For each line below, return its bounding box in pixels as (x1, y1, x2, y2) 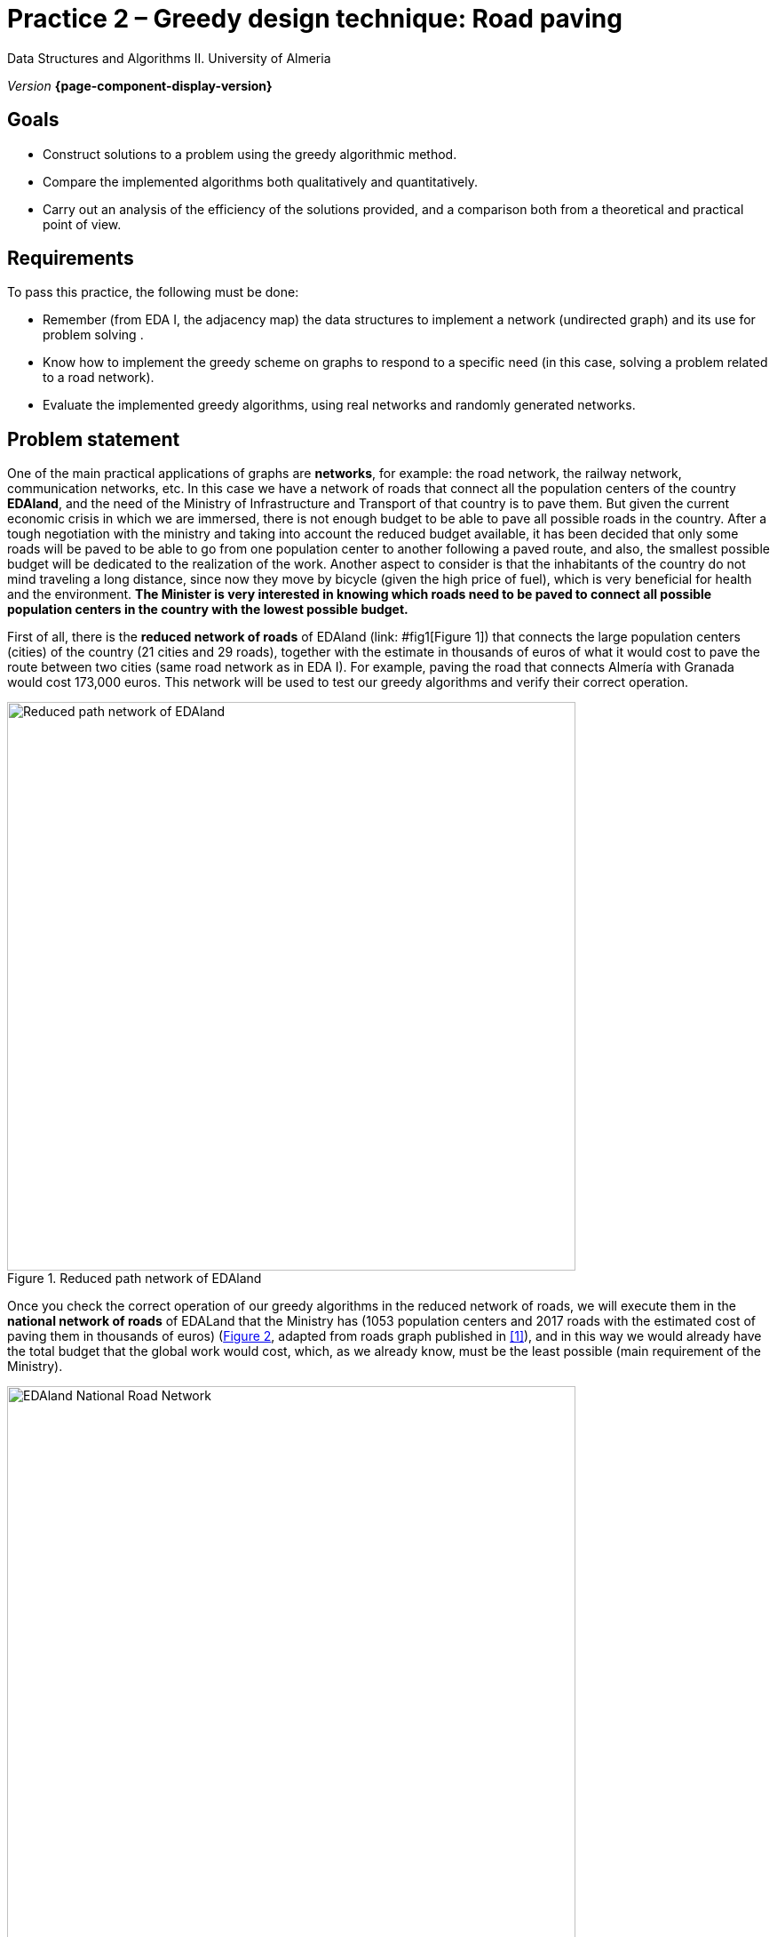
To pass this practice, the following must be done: (7, 284, 299, 300)
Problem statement (7, 427, 180, 450)
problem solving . (43, 327, 144, 343)
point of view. (43, 216, 122, 232)
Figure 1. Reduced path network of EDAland (7, 1271, 262, 1287)
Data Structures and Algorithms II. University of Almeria (7, 50, 331, 66)
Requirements (7, 247, 134, 270)
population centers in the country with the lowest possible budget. (7, 602, 408, 618)
